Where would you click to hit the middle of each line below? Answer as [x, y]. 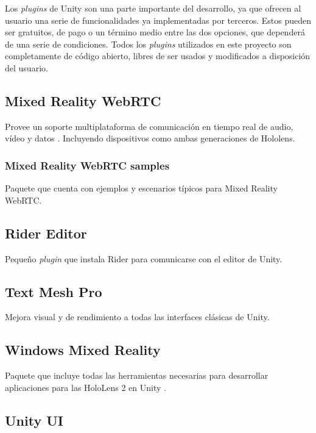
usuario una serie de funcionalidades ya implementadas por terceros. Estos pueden [158, 20]
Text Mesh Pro [54, 291]
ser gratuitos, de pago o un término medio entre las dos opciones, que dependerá [155, 32]
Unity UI [34, 420]
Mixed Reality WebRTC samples [87, 165]
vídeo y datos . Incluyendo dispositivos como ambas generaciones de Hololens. [150, 138]
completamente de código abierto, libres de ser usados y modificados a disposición [158, 56]
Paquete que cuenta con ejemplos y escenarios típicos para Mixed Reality [141, 188]
